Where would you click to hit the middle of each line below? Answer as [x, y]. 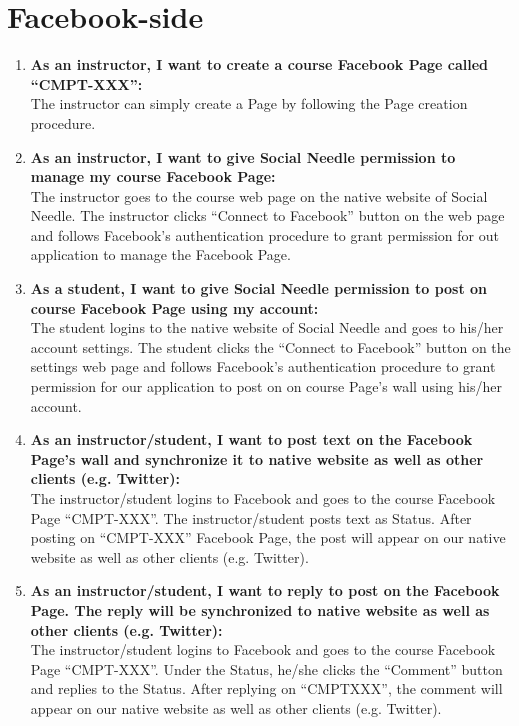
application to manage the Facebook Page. [160, 254]
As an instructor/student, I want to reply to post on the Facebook [265, 590]
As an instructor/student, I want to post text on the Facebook [251, 439]
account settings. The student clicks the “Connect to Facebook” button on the [270, 346]
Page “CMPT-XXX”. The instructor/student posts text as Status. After [251, 517]
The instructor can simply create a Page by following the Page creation [249, 103]
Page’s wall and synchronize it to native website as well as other [257, 458]
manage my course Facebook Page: [153, 176]
